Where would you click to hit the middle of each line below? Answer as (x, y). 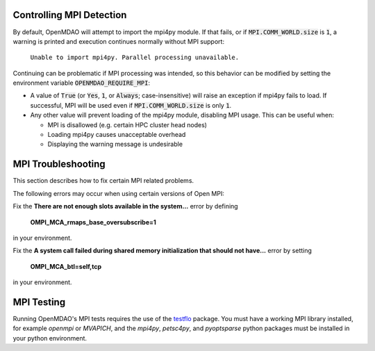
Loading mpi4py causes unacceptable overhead (117, 135)
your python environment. (50, 338)
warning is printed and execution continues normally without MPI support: (119, 41)
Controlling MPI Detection (70, 15)
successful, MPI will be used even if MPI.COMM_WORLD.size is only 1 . (131, 105)
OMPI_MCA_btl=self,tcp (66, 266)
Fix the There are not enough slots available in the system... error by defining (126, 206)
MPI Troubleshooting (59, 164)
